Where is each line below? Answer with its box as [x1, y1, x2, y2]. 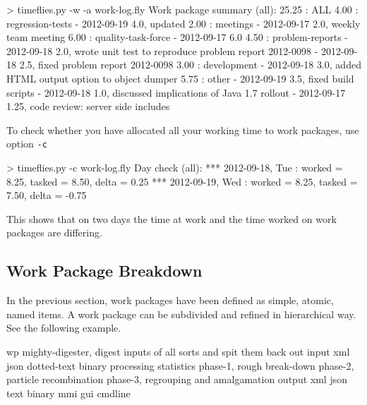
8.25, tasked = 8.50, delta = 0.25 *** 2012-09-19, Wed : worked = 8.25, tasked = [6, 174, 358, 188]
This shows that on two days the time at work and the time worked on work [6, 211, 337, 226]
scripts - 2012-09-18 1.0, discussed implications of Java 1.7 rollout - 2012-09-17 [6, 85, 346, 99]
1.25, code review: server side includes [6, 99, 170, 114]
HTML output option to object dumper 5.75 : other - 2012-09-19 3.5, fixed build [6, 71, 354, 85]
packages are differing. [6, 225, 102, 240]
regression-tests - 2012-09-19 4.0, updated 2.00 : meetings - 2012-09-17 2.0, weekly [6, 16, 361, 30]
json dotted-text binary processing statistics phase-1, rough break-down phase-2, [6, 358, 354, 373]
